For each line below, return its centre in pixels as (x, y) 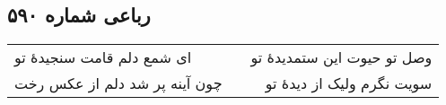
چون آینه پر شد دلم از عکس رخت (118, 83)
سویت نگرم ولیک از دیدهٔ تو (349, 83)
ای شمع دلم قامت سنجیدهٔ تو (103, 57)
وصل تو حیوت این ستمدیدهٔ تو (341, 57)
